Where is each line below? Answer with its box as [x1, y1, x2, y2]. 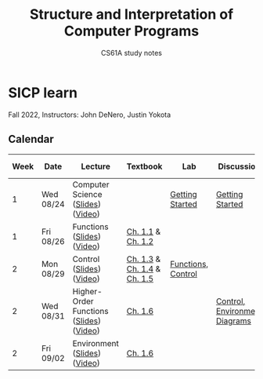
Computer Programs [63, 22, 200, 40]
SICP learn [8, 84, 78, 101]
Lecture [81, 161, 111, 172]
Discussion [218, 161, 261, 172]
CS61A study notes [100, 48, 163, 57]
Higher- [72, 286, 103, 297]
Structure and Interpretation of [29, 5, 234, 24]
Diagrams [215, 315, 252, 326]
